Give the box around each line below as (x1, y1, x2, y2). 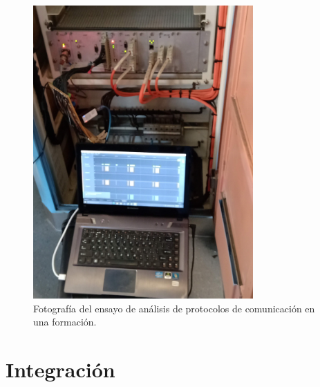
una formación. (33, 314, 97, 329)
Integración (6, 355, 115, 383)
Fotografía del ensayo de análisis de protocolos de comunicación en (33, 301, 315, 315)
